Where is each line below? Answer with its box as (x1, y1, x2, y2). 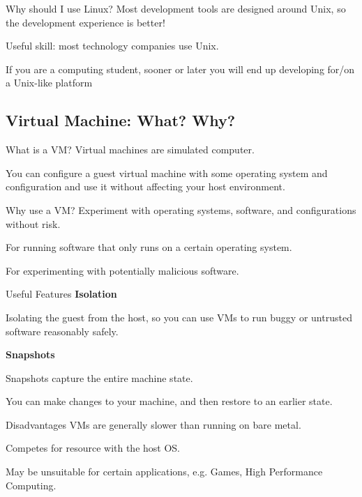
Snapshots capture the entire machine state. (6, 370, 193, 385)
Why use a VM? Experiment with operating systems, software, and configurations (6, 202, 356, 217)
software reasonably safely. (6, 323, 119, 338)
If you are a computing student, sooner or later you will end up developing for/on (6, 61, 355, 76)
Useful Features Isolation (6, 286, 117, 301)
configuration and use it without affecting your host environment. (6, 179, 285, 194)
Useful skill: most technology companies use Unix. (6, 38, 219, 53)
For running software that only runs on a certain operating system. (6, 240, 292, 254)
